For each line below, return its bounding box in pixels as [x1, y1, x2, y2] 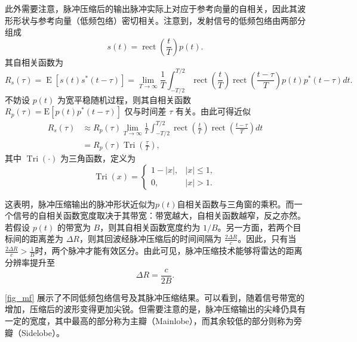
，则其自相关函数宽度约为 [100, 220, 201, 233]
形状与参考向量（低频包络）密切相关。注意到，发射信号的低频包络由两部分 [13, 14, 306, 26]
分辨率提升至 [5, 256, 55, 269]
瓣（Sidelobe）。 [5, 326, 64, 338]
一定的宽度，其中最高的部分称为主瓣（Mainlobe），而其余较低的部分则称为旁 [5, 314, 302, 327]
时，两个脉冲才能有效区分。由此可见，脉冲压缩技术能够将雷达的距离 [35, 244, 303, 257]
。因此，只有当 [238, 232, 297, 245]
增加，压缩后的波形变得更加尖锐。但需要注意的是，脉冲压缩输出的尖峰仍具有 [5, 303, 306, 315]
